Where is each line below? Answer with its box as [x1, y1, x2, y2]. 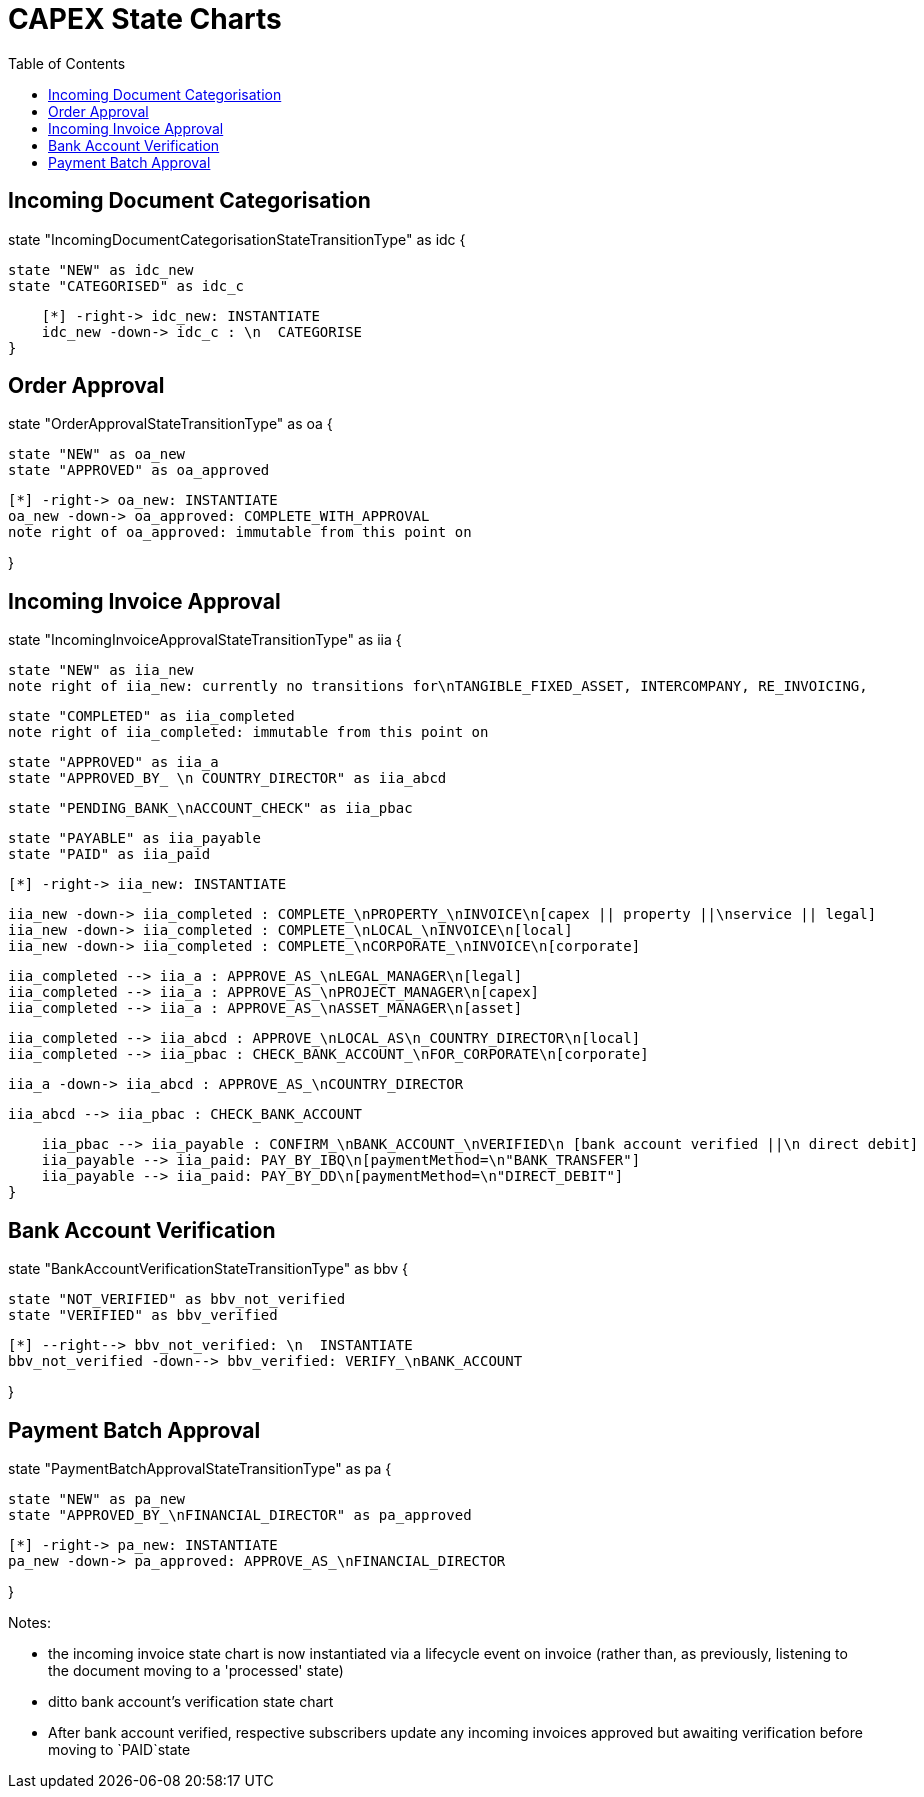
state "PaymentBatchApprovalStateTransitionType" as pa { [8, 1459, 392, 1477]
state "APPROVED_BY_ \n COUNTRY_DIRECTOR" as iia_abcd [8, 770, 447, 787]
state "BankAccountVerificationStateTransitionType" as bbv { [8, 1260, 409, 1278]
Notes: [8, 1613, 51, 1631]
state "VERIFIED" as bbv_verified [8, 1307, 278, 1324]
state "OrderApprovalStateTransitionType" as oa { [8, 415, 333, 433]
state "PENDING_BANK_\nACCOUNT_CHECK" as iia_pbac [8, 800, 413, 817]
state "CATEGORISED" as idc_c [8, 277, 245, 294]
